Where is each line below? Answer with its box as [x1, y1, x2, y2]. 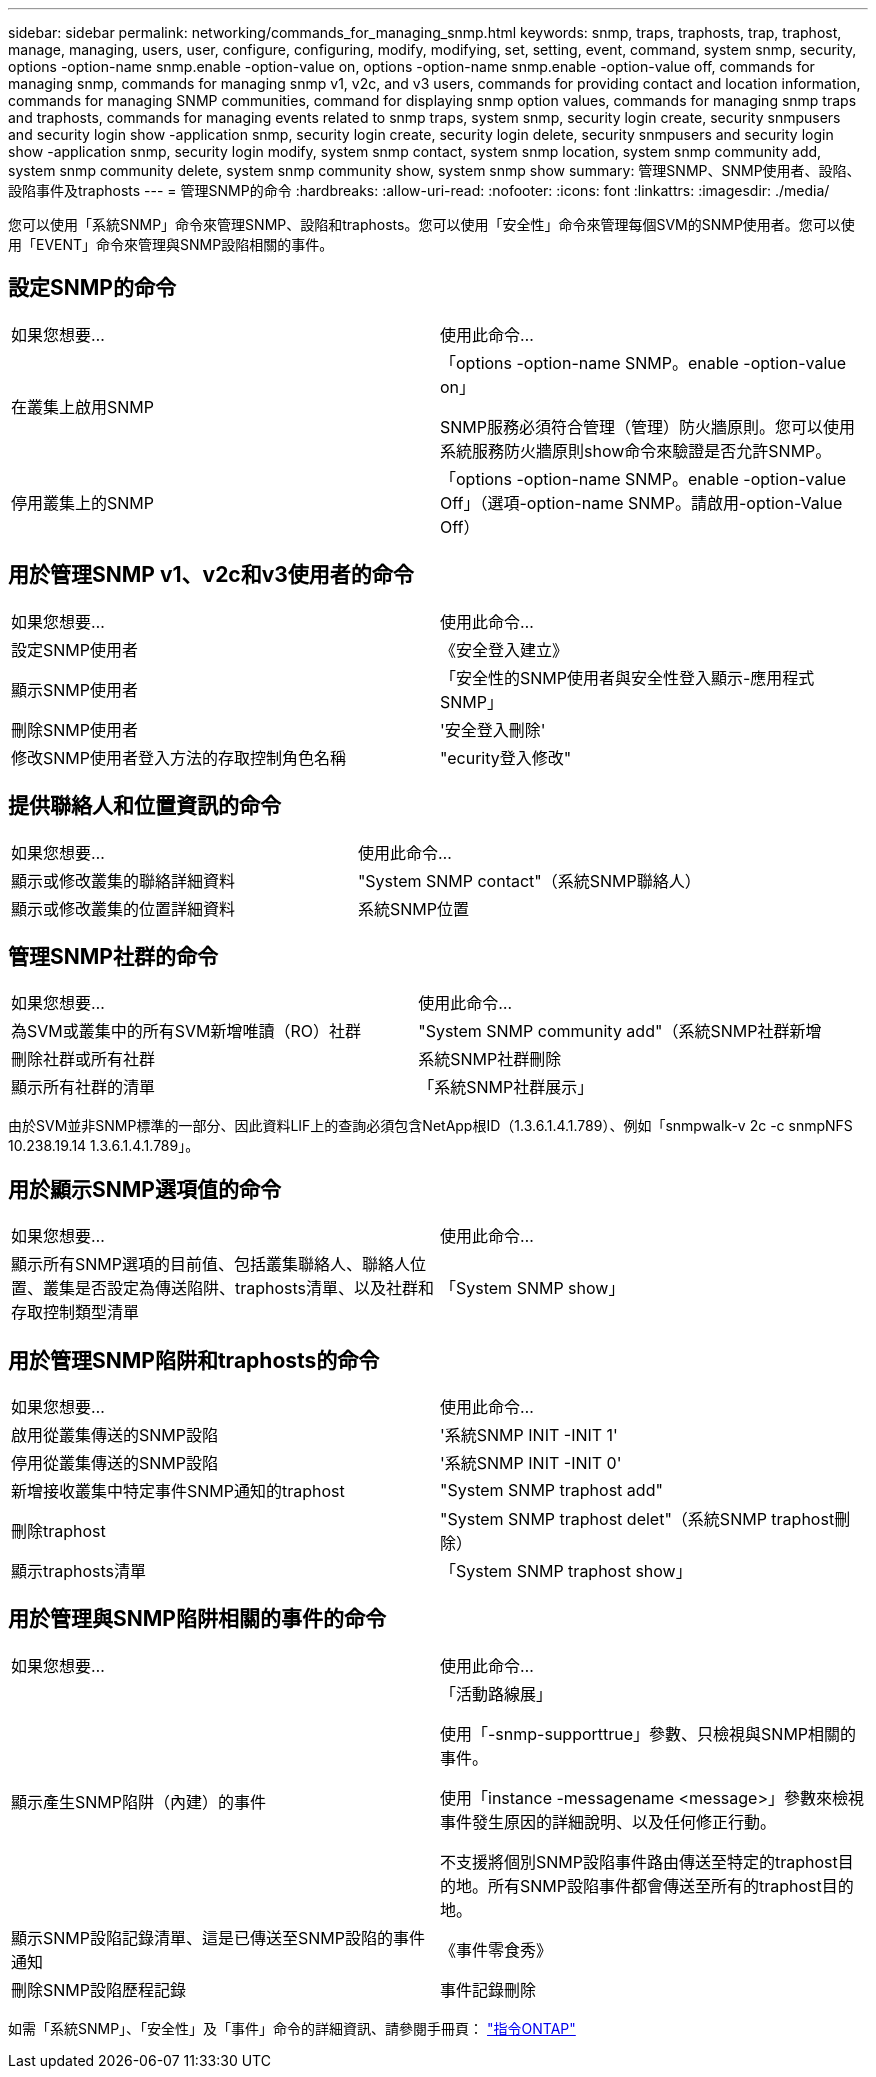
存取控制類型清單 [11, 1302, 140, 1323]
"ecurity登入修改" [440, 747, 572, 768]
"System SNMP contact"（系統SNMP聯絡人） [357, 870, 701, 891]
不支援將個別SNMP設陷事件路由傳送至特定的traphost [440, 1851, 838, 1872]
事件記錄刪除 [440, 1979, 537, 2000]
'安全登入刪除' [440, 719, 546, 740]
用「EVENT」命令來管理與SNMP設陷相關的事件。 [8, 236, 334, 253]
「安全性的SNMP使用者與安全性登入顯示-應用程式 [440, 667, 815, 688]
